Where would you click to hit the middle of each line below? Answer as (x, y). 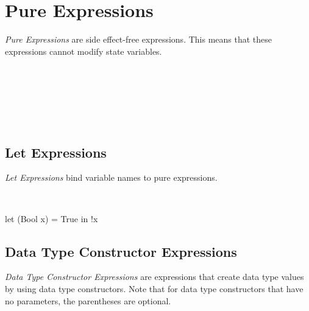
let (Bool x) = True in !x (51, 218)
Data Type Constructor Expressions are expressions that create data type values (154, 277)
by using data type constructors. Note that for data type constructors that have (154, 289)
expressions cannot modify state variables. (83, 51)
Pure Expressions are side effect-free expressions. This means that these (139, 39)
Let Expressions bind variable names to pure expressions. (111, 177)
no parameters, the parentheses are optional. (88, 300)
